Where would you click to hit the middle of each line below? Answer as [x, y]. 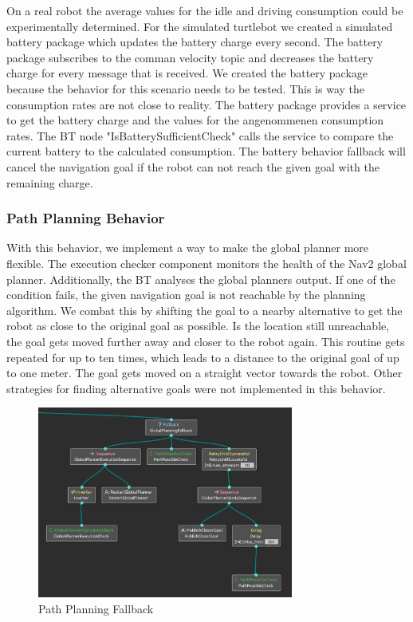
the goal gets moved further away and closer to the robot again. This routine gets [206, 341]
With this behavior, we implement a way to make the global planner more [188, 248]
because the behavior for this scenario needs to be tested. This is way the [185, 88]
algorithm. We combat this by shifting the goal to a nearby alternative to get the [205, 310]
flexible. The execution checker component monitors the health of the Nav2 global [206, 263]
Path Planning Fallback [96, 609]
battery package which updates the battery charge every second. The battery [195, 42]
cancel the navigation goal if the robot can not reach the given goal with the [193, 166]
